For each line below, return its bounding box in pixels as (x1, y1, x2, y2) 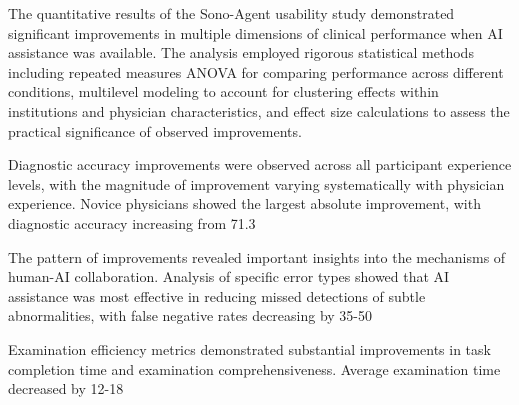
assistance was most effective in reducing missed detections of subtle (8, 285, 426, 306)
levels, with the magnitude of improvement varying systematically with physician (8, 173, 505, 194)
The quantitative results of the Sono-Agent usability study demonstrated (8, 3, 455, 23)
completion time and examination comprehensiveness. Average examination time (8, 358, 501, 379)
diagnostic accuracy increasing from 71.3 (8, 212, 256, 233)
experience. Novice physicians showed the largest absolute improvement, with (8, 193, 481, 214)
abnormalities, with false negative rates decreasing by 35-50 (8, 305, 373, 326)
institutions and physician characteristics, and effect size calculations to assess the (8, 100, 510, 121)
